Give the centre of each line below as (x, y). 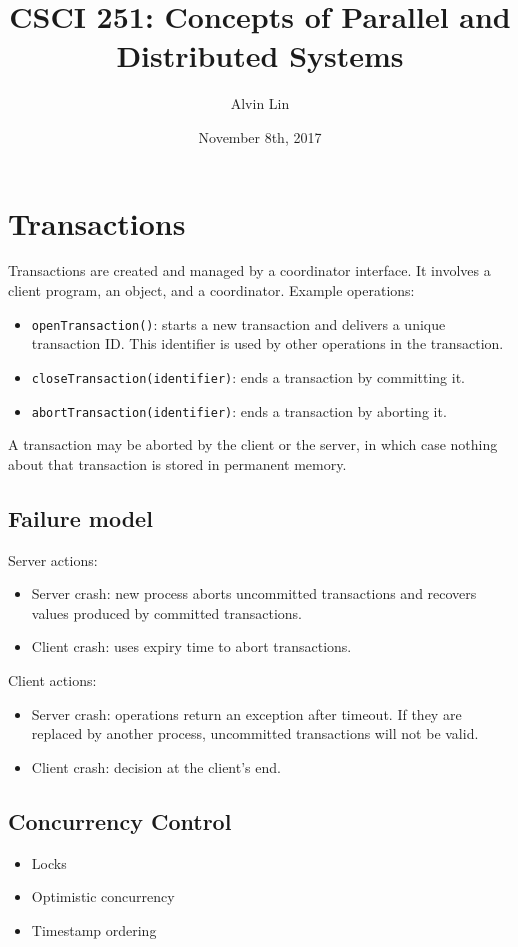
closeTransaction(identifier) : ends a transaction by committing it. (248, 376)
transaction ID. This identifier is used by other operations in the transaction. (267, 343)
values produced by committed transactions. (166, 612)
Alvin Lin (260, 103)
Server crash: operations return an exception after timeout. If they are (246, 713)
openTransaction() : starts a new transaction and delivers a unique (238, 323)
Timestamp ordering (94, 929)
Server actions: (53, 559)
